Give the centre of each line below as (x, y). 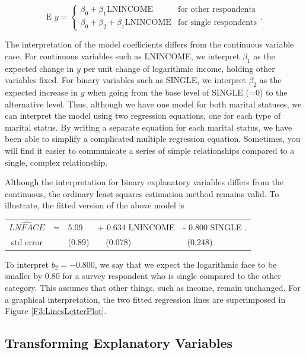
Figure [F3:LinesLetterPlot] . (56, 311)
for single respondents (217, 23)
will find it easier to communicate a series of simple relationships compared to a (150, 150)
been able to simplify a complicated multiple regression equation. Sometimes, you (153, 139)
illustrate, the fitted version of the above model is (95, 205)
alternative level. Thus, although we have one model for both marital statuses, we (153, 104)
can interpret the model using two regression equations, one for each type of (143, 115)
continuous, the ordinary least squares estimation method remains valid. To (142, 193)
